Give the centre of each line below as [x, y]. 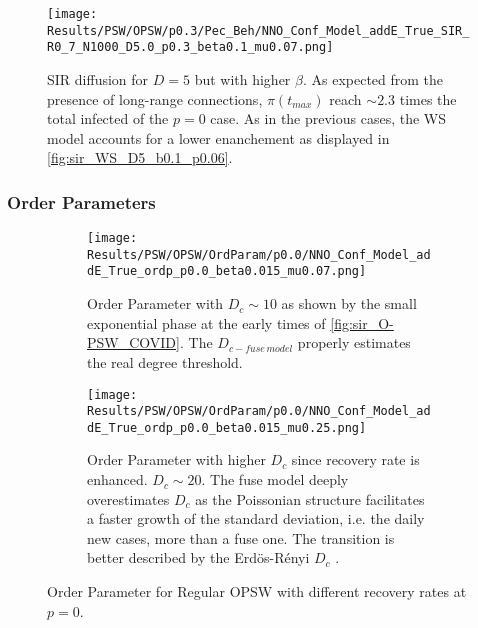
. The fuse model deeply [275, 479]
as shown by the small [349, 303]
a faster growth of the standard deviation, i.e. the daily [256, 518]
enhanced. [117, 479]
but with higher [242, 78]
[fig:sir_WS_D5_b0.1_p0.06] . [140, 157]
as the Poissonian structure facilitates [310, 498]
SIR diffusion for [98, 78]
